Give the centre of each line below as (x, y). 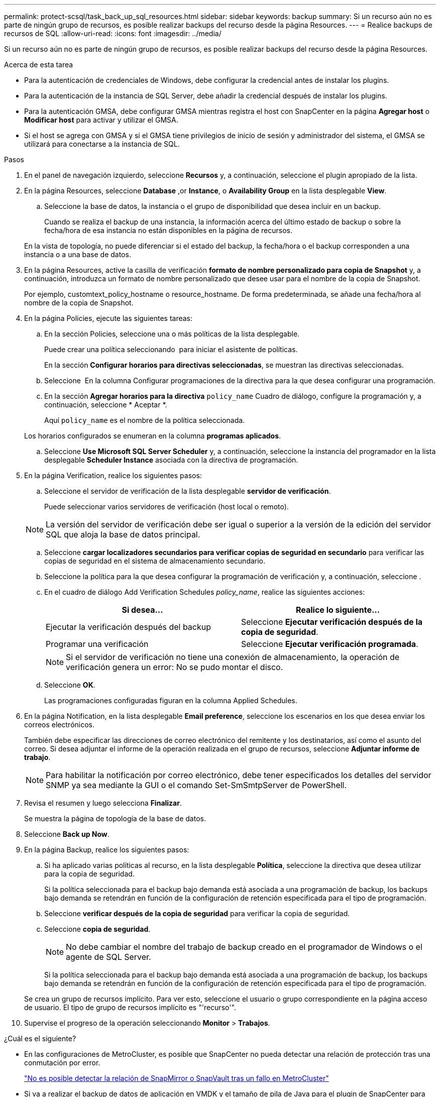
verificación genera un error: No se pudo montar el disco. (175, 667)
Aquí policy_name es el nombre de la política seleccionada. (145, 420)
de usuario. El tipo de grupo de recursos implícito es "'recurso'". (130, 1007)
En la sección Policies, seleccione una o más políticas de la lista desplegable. (172, 334)
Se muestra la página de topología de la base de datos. (115, 818)
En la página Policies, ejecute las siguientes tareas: (108, 318)
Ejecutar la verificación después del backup (129, 627)
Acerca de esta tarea (39, 65)
